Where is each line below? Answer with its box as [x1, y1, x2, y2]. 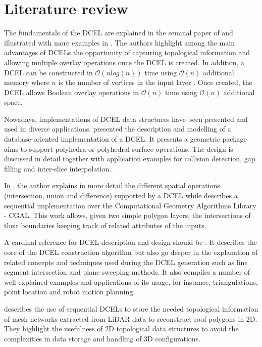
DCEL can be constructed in [4, 67, 93, 77]
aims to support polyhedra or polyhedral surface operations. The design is [4, 143, 233, 154]
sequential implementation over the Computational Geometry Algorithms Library [4, 200, 256, 210]
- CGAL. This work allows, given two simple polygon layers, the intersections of [4, 210, 251, 221]
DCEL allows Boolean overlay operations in [4, 86, 139, 97]
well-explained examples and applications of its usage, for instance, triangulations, [4, 276, 258, 287]
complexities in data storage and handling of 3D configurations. [4, 333, 201, 343]
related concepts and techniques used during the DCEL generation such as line [4, 256, 248, 267]
